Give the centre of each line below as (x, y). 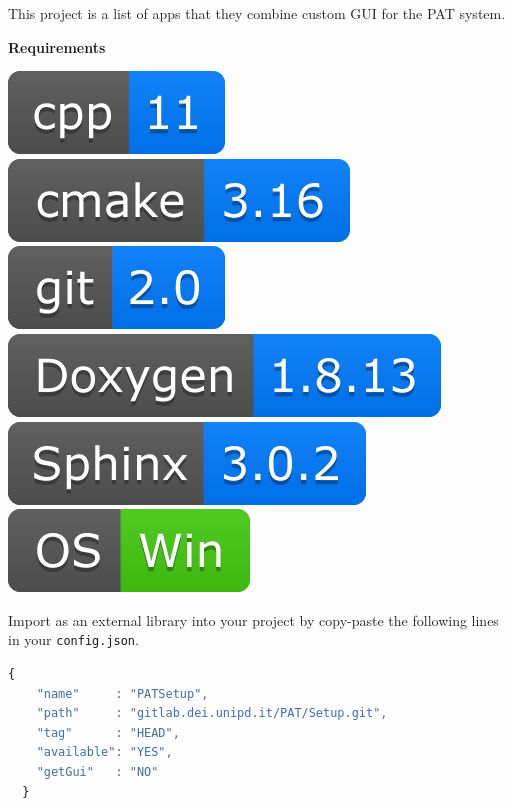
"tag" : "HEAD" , (108, 732)
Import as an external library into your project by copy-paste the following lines (253, 619)
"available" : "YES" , (104, 752)
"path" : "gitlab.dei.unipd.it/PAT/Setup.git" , (212, 713)
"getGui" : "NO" (97, 771)
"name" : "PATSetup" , (122, 693)
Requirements (57, 46)
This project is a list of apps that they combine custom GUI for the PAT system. (257, 13)
